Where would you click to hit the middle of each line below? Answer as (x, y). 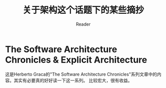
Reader (83, 24)
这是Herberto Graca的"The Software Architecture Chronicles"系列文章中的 (81, 74)
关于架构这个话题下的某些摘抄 (83, 10)
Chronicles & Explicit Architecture (76, 60)
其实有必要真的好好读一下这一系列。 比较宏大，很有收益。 (73, 80)
